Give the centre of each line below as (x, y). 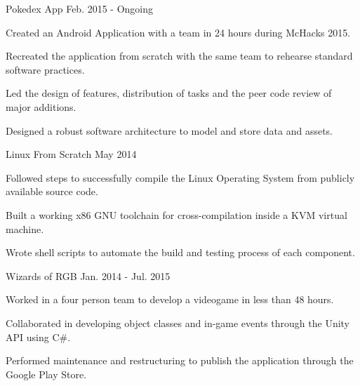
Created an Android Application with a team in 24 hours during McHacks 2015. (178, 32)
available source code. (52, 191)
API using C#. (38, 337)
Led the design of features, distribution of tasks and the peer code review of (169, 93)
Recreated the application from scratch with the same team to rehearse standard (179, 56)
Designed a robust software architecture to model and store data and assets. (169, 130)
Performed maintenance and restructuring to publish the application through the (180, 360)
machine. (25, 228)
